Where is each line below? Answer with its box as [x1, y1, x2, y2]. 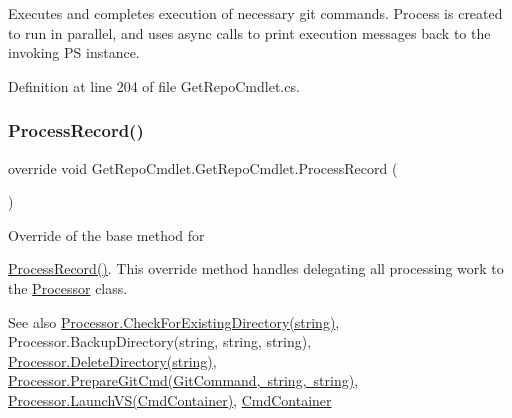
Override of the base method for [8, 224, 205, 245]
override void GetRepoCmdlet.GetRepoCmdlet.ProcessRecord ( [8, 157, 398, 178]
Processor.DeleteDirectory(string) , [8, 350, 217, 371]
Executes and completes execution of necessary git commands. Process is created [8, 3, 503, 23]
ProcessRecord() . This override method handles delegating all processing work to [8, 258, 504, 279]
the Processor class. [8, 277, 128, 298]
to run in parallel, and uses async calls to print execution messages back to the [8, 22, 491, 43]
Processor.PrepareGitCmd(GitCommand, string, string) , [8, 370, 359, 391]
